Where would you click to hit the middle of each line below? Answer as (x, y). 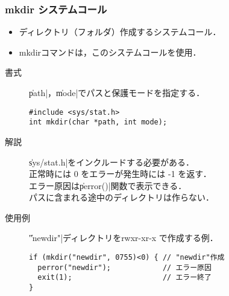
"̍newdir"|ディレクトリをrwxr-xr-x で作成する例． (124, 238)
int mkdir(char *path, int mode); (98, 122)
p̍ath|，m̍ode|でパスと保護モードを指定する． (117, 92)
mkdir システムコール (56, 9)
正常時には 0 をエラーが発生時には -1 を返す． (120, 174)
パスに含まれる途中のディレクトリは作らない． (122, 197)
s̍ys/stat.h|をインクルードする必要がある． (111, 162)
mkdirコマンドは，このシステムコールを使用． (110, 52)
